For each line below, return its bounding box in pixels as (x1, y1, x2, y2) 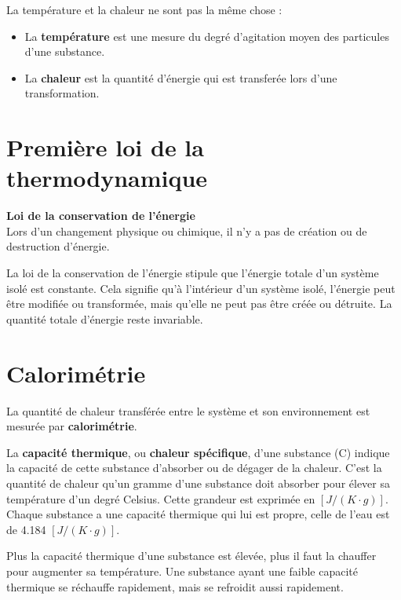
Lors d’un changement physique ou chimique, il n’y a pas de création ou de (6, 222, 367, 239)
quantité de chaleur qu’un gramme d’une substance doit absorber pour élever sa (6, 474, 391, 491)
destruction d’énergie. (6, 238, 110, 254)
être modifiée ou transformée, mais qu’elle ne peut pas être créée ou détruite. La (6, 295, 392, 312)
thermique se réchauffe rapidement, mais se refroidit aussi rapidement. (6, 578, 344, 595)
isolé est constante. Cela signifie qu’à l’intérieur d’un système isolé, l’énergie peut (6, 280, 396, 296)
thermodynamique (6, 162, 208, 194)
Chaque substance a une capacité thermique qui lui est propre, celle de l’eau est (6, 506, 390, 522)
